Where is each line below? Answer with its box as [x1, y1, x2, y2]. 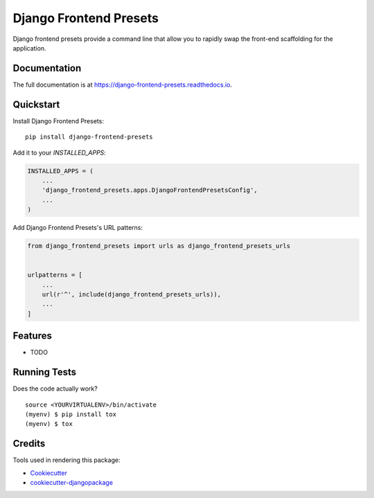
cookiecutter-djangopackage [30, 479, 114, 487]
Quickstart [12, 98, 60, 110]
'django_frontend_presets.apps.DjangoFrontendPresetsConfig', [42, 186, 258, 194]
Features [12, 330, 52, 342]
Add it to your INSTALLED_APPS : [12, 148, 107, 157]
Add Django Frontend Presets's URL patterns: [12, 224, 143, 232]
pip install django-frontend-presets [25, 133, 154, 141]
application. [12, 44, 46, 52]
